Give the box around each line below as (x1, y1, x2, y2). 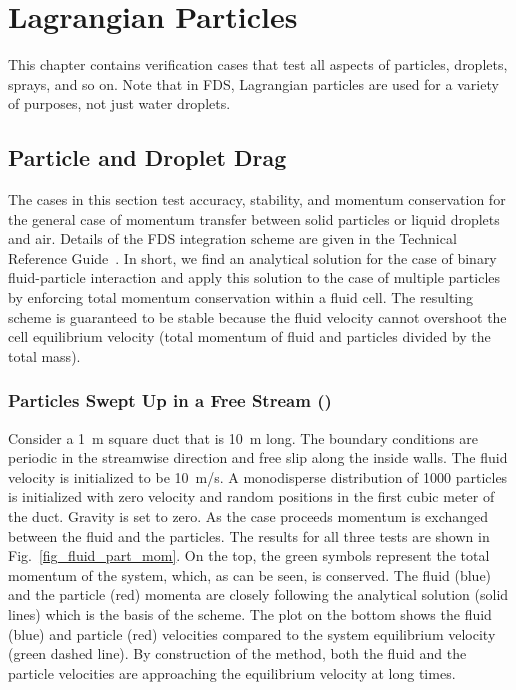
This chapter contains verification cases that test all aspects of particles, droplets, (8, 54, 508, 75)
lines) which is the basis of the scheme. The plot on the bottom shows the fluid (8, 604, 492, 625)
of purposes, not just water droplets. (8, 93, 231, 114)
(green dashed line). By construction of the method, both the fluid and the (8, 643, 467, 664)
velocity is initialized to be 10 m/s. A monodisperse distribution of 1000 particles (8, 466, 508, 487)
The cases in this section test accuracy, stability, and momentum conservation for (8, 189, 506, 210)
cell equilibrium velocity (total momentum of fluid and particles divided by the (8, 326, 491, 347)
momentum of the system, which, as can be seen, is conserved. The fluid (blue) (8, 564, 492, 585)
